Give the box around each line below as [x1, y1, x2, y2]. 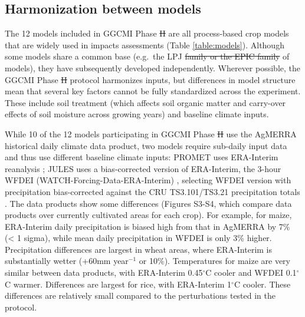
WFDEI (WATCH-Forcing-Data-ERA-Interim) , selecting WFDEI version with [5, 174, 291, 186]
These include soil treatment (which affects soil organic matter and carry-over [5, 96, 286, 108]
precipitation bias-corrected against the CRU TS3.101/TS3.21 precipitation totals [5, 185, 300, 197]
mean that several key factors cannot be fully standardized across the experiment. [5, 85, 301, 97]
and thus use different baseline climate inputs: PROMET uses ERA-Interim [5, 151, 278, 163]
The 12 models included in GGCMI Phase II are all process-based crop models [5, 27, 289, 39]
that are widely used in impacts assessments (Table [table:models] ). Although [5, 38, 284, 51]
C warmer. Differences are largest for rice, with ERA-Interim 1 [5, 278, 232, 290]
